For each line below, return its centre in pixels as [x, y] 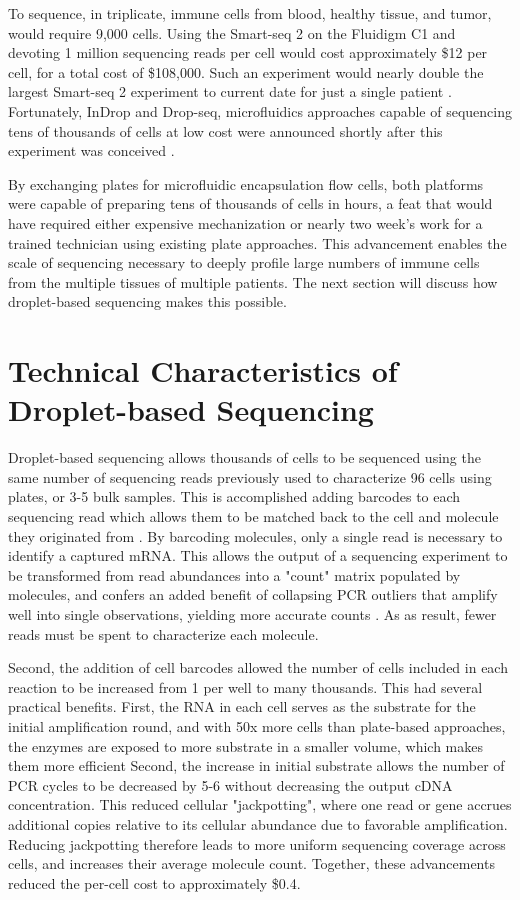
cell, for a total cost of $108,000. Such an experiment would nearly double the [246, 71]
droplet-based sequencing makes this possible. [147, 301]
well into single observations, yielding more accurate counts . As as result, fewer [252, 613]
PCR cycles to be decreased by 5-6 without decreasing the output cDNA [230, 784]
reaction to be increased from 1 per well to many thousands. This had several [245, 686]
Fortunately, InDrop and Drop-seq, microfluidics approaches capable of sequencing [260, 110]
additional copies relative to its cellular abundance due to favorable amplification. [258, 823]
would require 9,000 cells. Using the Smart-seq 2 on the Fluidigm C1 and [232, 32]
